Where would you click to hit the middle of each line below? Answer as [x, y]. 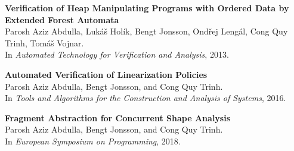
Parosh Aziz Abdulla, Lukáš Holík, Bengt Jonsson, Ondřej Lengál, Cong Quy [146, 31]
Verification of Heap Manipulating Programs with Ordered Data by [147, 8]
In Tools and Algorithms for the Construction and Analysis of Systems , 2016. [146, 98]
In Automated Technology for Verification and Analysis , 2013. [117, 54]
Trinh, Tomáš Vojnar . [44, 43]
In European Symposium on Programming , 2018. [93, 141]
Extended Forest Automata [62, 19]
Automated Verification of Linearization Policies [106, 74]
